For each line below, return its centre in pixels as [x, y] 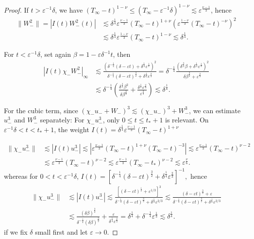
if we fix [16, 231]
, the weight [72, 129]
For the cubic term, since [41, 110]
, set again [55, 54]
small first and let [61, 231]
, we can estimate [215, 110]
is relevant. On [187, 120]
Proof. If [16, 9]
